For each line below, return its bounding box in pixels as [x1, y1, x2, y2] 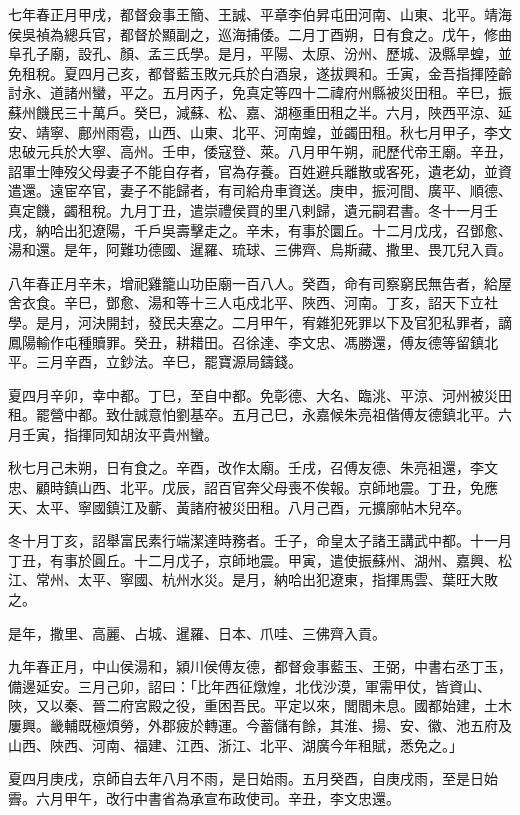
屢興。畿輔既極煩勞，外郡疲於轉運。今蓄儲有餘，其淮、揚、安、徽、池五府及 [8, 715, 512, 735]
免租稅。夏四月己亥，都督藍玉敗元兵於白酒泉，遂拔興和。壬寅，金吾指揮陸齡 [8, 62, 512, 83]
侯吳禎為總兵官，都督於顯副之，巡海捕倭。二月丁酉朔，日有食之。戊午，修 [8, 23, 498, 44]
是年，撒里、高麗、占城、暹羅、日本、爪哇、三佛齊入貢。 [8, 622, 386, 643]
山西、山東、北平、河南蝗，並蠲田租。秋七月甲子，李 [147, 121, 498, 142]
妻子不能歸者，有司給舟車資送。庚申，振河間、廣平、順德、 [119, 180, 512, 201]
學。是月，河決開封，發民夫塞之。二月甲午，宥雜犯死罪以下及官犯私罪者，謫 [8, 311, 512, 332]
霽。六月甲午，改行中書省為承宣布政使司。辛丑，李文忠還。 [8, 787, 400, 808]
